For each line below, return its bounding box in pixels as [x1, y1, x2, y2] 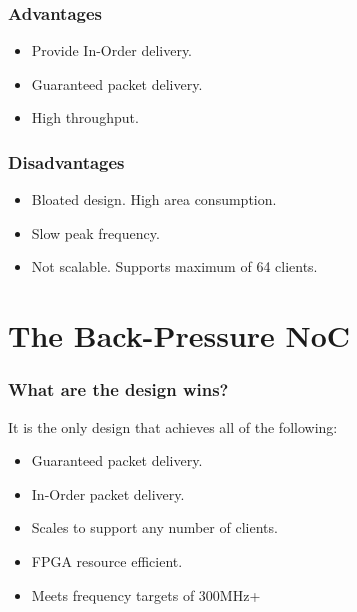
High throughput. [31, 107, 139, 128]
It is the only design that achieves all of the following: [8, 416, 338, 437]
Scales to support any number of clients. [31, 517, 278, 538]
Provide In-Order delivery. [31, 40, 193, 61]
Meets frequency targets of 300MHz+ [31, 584, 261, 605]
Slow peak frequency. [31, 222, 160, 243]
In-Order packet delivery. [31, 483, 185, 504]
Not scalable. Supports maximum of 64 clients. [31, 256, 318, 277]
